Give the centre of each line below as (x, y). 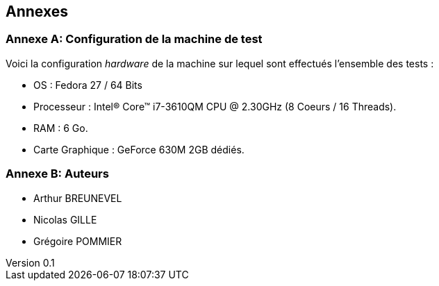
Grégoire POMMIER (78, 241)
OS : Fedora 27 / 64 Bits (88, 85)
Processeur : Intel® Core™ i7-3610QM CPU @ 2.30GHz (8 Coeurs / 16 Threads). (215, 106)
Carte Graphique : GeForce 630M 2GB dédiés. (139, 149)
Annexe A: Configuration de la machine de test (134, 39)
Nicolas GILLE (65, 219)
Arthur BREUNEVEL (78, 198)
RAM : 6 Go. (61, 128)
